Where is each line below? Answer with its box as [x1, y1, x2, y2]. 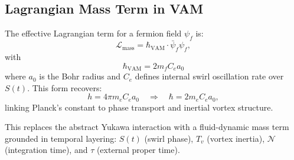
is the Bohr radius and [39, 70, 120, 82]
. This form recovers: [27, 81, 102, 94]
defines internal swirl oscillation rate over [135, 70, 284, 82]
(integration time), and [5, 144, 88, 156]
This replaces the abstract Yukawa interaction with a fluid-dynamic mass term [5, 121, 289, 133]
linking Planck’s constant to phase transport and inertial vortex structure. [5, 101, 273, 113]
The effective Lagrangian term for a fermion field [5, 27, 182, 39]
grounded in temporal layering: [5, 132, 117, 144]
